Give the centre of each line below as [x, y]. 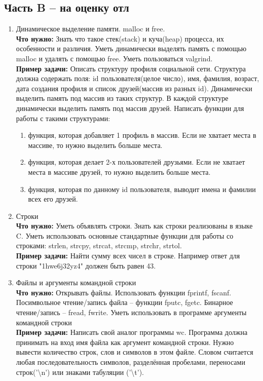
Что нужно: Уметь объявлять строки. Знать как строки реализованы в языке [134, 226]
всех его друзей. [53, 199]
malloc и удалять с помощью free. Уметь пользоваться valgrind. [114, 58]
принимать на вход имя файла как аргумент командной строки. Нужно [125, 342]
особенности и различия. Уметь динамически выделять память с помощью [131, 48]
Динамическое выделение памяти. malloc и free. [90, 29]
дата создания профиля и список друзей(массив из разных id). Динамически [134, 88]
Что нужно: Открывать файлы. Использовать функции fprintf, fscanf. [124, 292]
